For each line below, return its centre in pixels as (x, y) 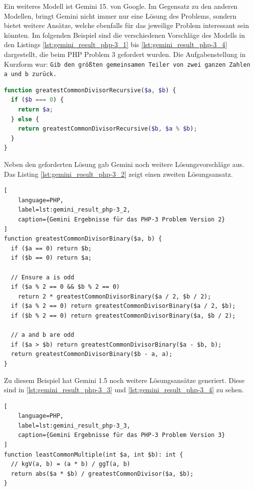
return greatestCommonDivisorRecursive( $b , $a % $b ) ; (107, 129)
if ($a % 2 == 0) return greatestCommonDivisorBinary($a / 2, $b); (123, 306)
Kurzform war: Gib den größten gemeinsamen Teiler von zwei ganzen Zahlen (127, 64)
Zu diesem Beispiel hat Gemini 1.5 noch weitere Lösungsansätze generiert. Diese (124, 380)
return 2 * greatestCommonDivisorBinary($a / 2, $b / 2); (114, 296)
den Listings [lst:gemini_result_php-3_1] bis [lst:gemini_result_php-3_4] (116, 44)
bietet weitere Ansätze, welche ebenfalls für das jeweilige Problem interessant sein (127, 25)
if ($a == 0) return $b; (51, 248)
